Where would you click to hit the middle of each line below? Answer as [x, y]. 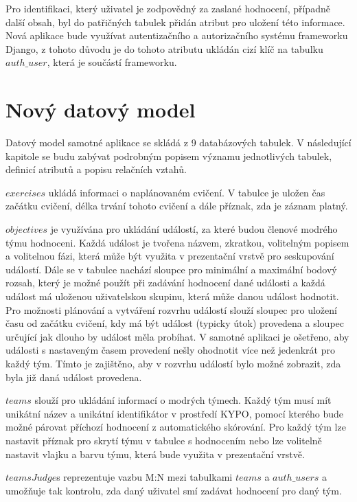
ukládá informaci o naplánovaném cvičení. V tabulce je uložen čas [187, 192]
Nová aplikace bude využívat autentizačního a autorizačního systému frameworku [177, 35]
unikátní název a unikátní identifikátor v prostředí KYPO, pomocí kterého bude [175, 413]
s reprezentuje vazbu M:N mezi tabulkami [145, 477]
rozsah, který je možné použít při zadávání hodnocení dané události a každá [165, 283]
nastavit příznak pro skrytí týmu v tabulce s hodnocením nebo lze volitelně [164, 440]
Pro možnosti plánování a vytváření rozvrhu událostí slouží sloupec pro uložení [171, 309]
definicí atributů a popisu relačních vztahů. [96, 169]
